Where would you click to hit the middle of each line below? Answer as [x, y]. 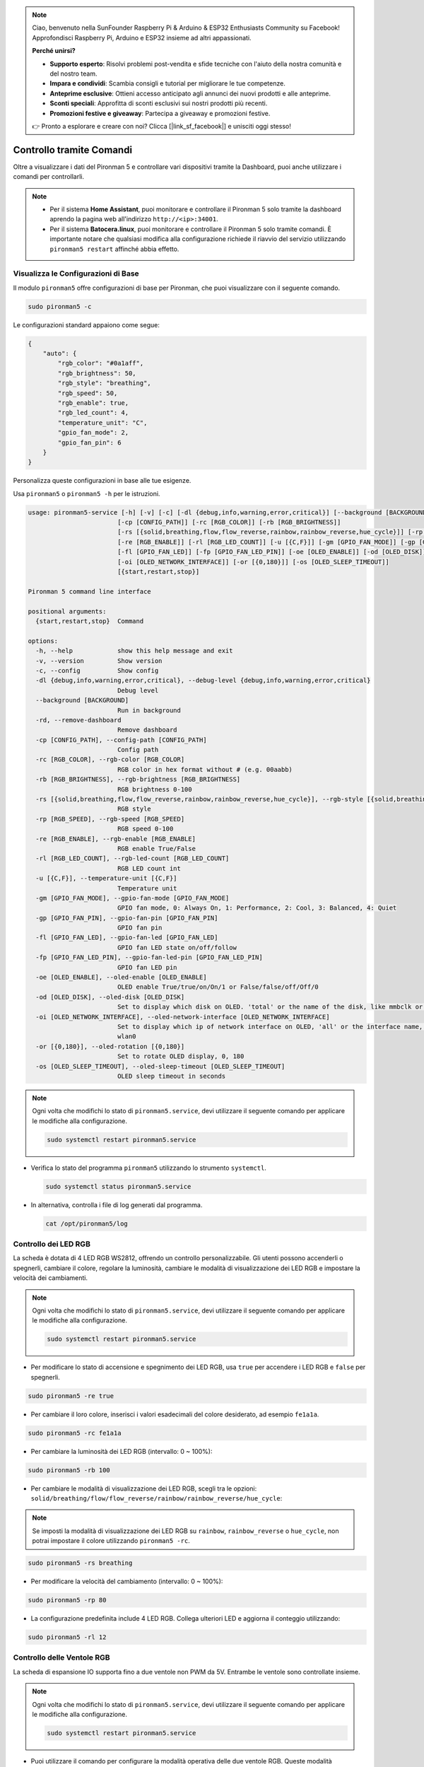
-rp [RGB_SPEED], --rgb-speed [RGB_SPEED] [110, 819]
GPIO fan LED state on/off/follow [177, 947]
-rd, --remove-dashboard [78, 720]
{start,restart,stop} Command [90, 621]
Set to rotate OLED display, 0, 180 [181, 1056]
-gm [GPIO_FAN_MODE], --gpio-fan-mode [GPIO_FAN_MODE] [132, 898]
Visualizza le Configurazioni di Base [76, 274]
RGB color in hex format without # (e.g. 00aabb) [205, 769]
